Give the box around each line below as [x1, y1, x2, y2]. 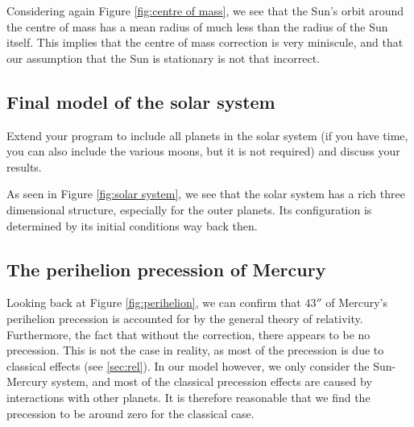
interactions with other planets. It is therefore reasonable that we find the [6, 388, 371, 405]
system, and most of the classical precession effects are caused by [52, 373, 372, 390]
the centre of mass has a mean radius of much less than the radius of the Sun [6, 18, 388, 35]
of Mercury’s [325, 294, 387, 311]
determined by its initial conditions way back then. [6, 217, 258, 234]
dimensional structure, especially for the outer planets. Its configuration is [6, 201, 372, 218]
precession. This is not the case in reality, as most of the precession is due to [6, 342, 384, 359]
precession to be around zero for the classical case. [6, 404, 255, 421]
